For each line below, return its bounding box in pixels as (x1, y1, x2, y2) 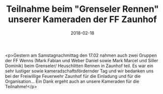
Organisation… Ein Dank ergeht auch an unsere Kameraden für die (5, 78, 139, 84)
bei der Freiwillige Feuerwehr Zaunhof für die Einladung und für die (5, 73, 141, 79)
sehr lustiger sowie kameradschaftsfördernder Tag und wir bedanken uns (5, 68, 154, 74)
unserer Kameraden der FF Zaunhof (8, 14, 157, 25)
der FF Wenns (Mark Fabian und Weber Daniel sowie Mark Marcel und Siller (5, 57, 159, 63)
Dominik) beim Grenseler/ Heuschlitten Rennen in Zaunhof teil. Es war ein (5, 63, 154, 69)
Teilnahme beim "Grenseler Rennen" (6, 3, 159, 15)
